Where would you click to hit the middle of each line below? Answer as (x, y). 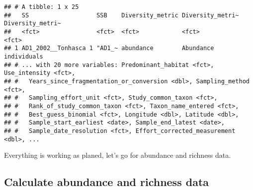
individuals (24, 56)
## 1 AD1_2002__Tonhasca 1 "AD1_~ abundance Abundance (109, 48)
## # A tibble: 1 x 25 (42, 7)
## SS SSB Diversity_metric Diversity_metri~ (122, 15)
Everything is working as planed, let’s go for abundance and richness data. (118, 155)
